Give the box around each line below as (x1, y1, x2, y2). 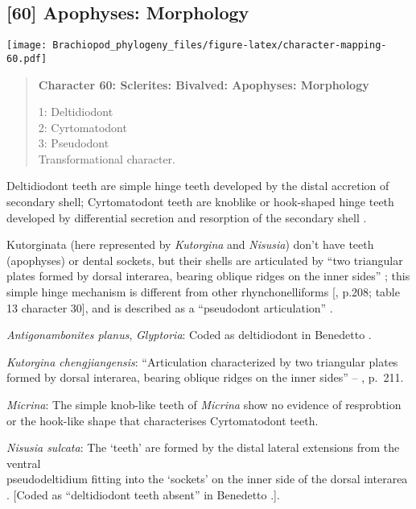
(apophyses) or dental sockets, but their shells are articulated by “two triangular (6, 251, 403, 268)
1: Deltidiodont (38, 103, 113, 120)
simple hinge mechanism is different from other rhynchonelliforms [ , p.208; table (6, 283, 400, 300)
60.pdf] (6, 52, 47, 64)
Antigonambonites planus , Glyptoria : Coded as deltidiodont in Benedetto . (6, 326, 372, 343)
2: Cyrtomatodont (38, 118, 127, 135)
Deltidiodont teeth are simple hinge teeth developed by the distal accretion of (6, 177, 389, 194)
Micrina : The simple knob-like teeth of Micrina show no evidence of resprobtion (6, 396, 402, 413)
